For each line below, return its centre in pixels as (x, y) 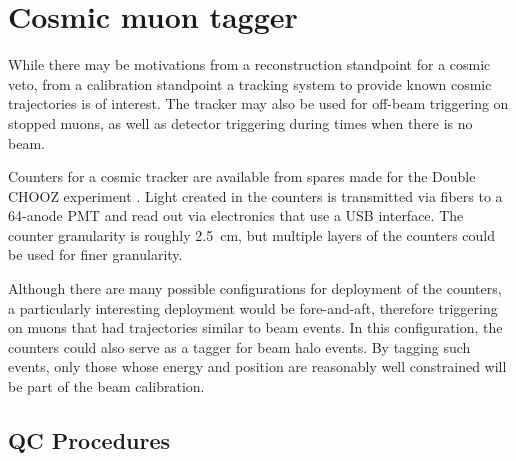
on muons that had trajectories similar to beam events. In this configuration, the (255, 327)
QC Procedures (89, 440)
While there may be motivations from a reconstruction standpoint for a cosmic (249, 64)
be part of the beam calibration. (106, 386)
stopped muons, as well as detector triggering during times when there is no (240, 122)
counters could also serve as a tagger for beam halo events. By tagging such (239, 346)
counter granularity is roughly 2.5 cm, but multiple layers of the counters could (251, 234)
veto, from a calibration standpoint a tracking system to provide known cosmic (250, 83)
